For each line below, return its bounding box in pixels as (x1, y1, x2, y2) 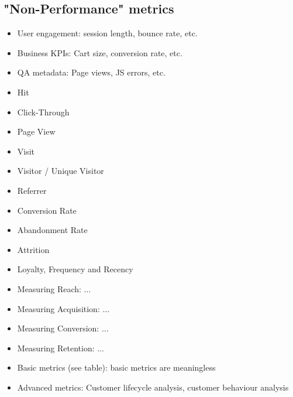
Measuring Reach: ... (17, 282, 91, 295)
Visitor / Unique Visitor (17, 165, 104, 177)
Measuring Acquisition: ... (17, 302, 110, 314)
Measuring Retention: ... (17, 341, 104, 354)
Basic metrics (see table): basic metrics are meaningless (17, 361, 216, 374)
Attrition (17, 243, 50, 255)
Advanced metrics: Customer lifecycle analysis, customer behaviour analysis (17, 381, 289, 393)
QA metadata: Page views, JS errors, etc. (17, 66, 166, 78)
